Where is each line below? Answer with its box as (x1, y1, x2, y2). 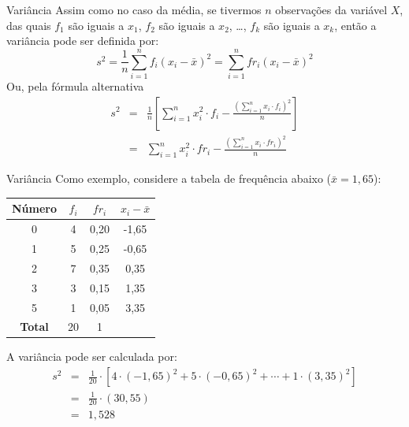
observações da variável (275, 2, 388, 17)
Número (12, 200, 58, 217)
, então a (334, 17, 377, 33)
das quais (6, 17, 51, 33)
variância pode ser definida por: (6, 32, 159, 49)
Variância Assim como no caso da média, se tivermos (6, 2, 262, 17)
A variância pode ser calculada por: (6, 348, 177, 365)
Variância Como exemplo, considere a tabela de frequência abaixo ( (6, 170, 332, 187)
